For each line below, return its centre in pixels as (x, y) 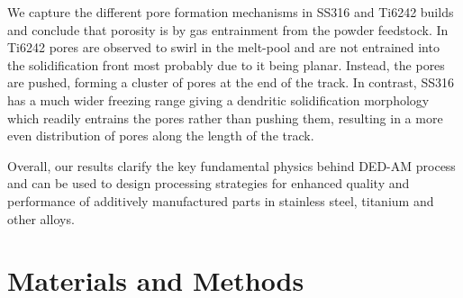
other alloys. (41, 218)
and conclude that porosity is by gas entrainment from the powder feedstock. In (228, 29)
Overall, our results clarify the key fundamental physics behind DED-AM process (231, 165)
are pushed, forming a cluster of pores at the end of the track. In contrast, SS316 (231, 82)
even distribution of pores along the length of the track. (161, 135)
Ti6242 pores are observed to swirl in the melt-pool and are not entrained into (223, 47)
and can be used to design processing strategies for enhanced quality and (209, 183)
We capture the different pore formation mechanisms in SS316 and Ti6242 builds (231, 12)
